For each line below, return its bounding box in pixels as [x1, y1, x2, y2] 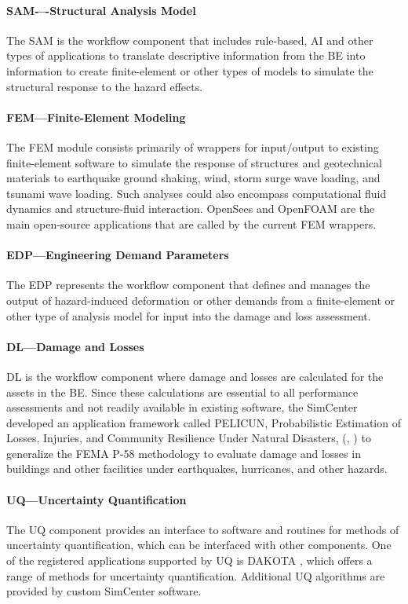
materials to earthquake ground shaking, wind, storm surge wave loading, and [6, 170, 381, 186]
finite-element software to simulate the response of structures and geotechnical [6, 154, 382, 170]
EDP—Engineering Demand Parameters [6, 247, 229, 263]
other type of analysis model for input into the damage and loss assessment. [6, 307, 371, 324]
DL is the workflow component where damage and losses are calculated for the [6, 368, 384, 384]
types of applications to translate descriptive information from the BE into [6, 47, 366, 64]
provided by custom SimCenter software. [6, 583, 202, 599]
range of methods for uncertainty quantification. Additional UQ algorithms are [6, 567, 385, 584]
